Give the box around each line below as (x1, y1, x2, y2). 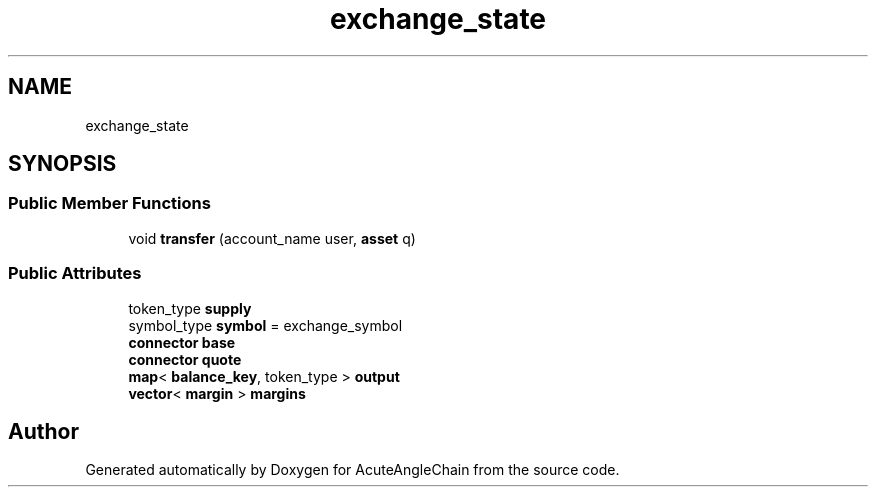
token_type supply (128, 299, 252, 317)
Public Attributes (8, 263, 142, 284)
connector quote (128, 350, 242, 368)
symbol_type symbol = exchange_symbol (128, 316, 403, 334)
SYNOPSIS (8, 151, 117, 177)
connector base (128, 333, 236, 351)
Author (8, 418, 79, 444)
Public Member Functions (8, 193, 211, 214)
